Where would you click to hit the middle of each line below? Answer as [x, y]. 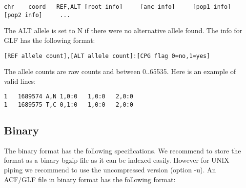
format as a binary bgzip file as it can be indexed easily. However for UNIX [117, 160]
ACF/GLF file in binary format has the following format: [90, 179]
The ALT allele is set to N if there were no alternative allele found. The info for [123, 30]
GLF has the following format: [50, 40]
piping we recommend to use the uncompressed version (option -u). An [110, 170]
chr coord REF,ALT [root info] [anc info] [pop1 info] [118, 7]
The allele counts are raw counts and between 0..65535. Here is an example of [120, 71]
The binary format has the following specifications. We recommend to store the [123, 150]
